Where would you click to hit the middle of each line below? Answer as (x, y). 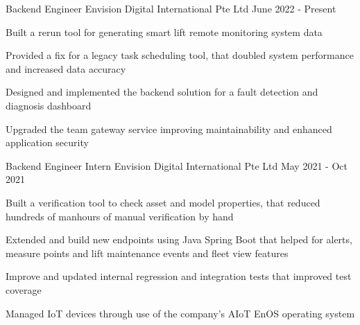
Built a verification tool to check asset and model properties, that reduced (163, 202)
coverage (24, 289)
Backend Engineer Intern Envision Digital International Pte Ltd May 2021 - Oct (177, 165)
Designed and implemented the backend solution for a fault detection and (162, 92)
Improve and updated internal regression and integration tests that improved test (179, 276)
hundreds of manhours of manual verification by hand (120, 216)
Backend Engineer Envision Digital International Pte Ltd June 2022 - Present (171, 8)
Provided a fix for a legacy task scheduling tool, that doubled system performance (180, 55)
